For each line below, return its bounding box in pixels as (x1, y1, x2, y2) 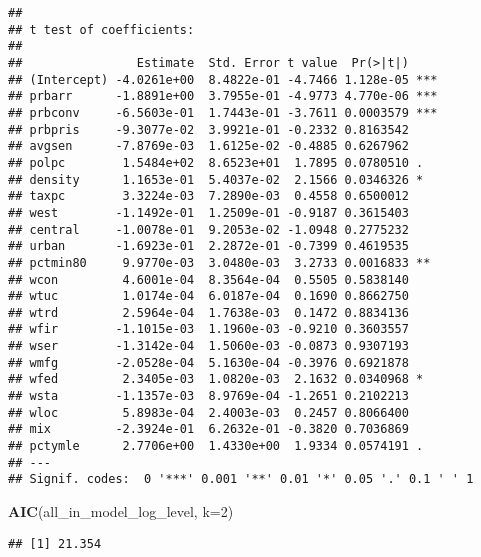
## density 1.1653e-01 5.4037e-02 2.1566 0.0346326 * (8, 172, 424, 187)
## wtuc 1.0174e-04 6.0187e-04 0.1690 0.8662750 (8, 289, 409, 304)
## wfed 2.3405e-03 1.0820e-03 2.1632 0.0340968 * (8, 372, 424, 387)
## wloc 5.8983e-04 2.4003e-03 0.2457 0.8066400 (8, 405, 409, 420)
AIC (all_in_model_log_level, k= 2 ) (8, 501, 234, 522)
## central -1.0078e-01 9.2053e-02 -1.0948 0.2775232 (8, 222, 409, 237)
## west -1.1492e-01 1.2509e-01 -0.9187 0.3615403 (8, 205, 409, 220)
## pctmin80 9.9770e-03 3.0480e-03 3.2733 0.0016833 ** (8, 255, 431, 270)
